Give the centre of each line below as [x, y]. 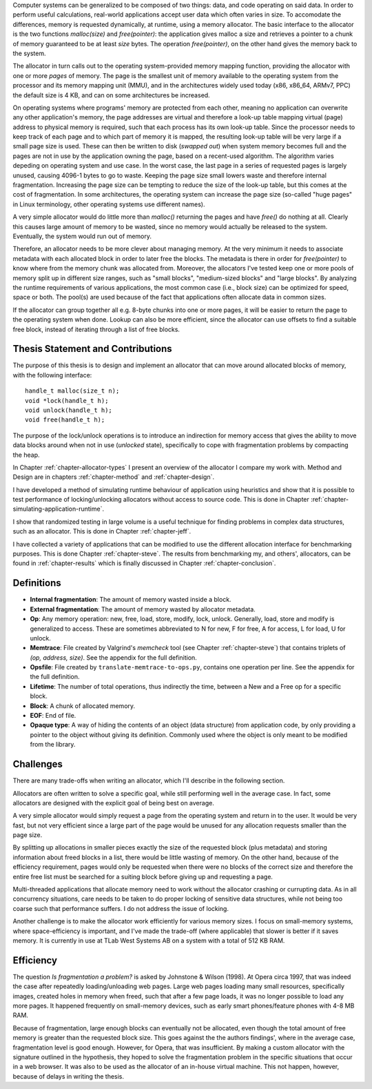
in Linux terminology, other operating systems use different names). [109, 204]
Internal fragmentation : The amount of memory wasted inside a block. [131, 600]
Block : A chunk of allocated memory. [83, 706]
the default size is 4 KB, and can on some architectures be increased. [111, 95]
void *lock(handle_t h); [67, 401]
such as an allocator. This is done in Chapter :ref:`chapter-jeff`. [102, 531]
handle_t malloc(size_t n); [72, 391]
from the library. [53, 745]
